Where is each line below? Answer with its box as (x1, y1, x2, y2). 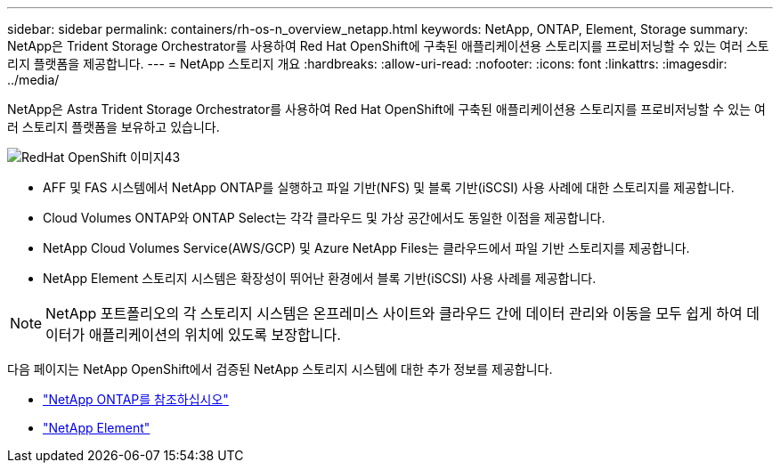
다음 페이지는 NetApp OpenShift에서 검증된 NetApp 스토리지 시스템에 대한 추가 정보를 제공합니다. (7, 361, 553, 377)
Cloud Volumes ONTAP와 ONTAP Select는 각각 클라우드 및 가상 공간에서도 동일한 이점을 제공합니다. (43, 210, 605, 225)
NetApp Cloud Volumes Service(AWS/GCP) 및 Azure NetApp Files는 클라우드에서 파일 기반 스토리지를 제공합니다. (43, 240, 690, 255)
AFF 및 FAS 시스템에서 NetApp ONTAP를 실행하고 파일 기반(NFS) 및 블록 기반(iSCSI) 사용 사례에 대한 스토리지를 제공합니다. (43, 180, 735, 195)
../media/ (7, 72, 60, 87)
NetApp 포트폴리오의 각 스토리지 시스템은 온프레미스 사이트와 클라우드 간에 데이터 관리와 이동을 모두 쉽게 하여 (45, 304, 743, 322)
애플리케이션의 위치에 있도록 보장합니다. (88, 326, 341, 344)
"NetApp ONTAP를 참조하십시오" (43, 392, 229, 407)
